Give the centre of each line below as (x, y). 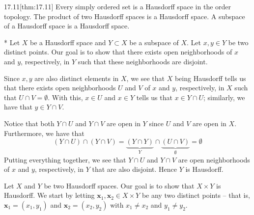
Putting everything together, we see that (65, 159)
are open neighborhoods (214, 159)
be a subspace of (154, 42)
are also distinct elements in (77, 78)
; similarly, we (224, 97)
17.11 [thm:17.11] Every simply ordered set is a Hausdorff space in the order (118, 6)
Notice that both (29, 123)
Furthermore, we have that (44, 133)
